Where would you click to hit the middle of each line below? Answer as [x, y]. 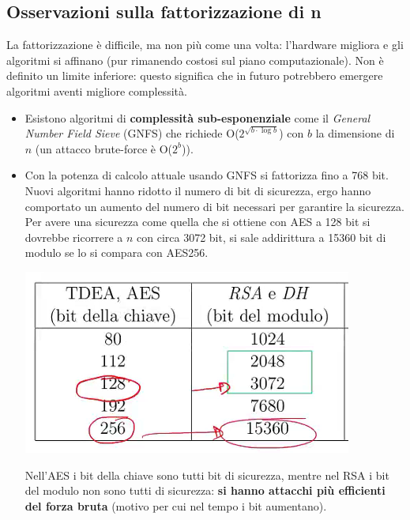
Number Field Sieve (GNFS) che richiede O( [132, 133]
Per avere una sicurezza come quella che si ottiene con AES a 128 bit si [197, 222]
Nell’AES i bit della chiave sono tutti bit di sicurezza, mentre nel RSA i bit [207, 475]
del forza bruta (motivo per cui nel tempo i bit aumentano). [176, 505]
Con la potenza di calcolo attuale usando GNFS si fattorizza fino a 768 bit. [207, 175]
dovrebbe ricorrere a [74, 237]
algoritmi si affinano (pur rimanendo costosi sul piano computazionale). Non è [195, 60]
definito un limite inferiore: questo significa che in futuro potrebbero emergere [195, 75]
